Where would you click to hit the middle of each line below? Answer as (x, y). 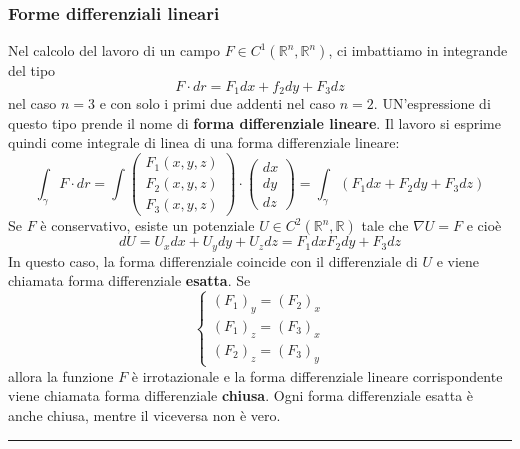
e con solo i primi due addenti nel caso (217, 103)
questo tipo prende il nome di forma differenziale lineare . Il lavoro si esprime (254, 122)
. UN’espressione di (432, 103)
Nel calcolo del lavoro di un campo (114, 50)
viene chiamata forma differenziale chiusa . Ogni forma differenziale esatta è (241, 395)
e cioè (484, 225)
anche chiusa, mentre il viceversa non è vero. (144, 415)
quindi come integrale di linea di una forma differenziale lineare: (204, 142)
